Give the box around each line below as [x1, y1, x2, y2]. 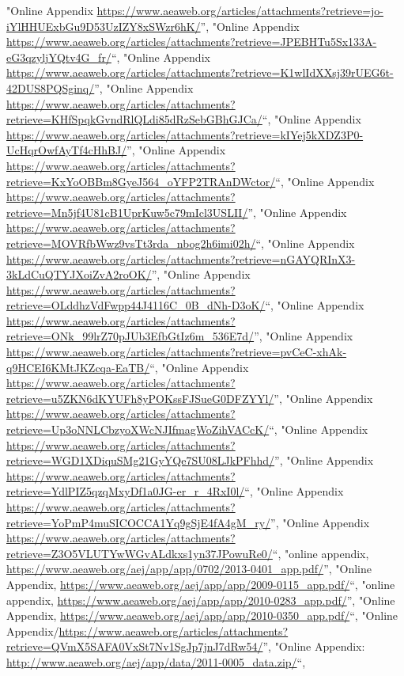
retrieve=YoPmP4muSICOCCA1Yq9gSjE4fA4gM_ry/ [6, 514, 271, 530]
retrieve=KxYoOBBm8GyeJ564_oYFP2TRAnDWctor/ [6, 173, 276, 189]
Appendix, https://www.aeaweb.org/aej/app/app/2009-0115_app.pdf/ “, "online [6, 575, 395, 592]
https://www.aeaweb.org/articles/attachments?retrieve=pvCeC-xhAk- [6, 344, 347, 360]
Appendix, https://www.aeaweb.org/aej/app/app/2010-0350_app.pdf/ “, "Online [6, 607, 398, 624]
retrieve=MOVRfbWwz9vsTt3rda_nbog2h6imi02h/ [6, 234, 256, 251]
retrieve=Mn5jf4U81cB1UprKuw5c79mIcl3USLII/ [6, 203, 248, 220]
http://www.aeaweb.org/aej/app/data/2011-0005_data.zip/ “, [6, 653, 306, 670]
